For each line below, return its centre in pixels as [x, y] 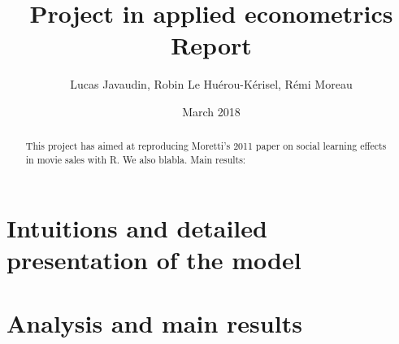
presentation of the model [154, 259]
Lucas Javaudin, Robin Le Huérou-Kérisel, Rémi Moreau [211, 84]
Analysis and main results [154, 323]
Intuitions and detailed [137, 227]
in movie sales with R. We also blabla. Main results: [136, 159]
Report [211, 45]
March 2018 [211, 111]
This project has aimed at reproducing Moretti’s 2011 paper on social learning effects [206, 146]
